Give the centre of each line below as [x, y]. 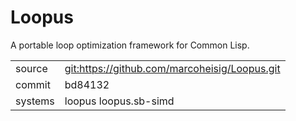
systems [35, 101]
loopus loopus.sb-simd [119, 101]
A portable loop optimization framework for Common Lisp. [130, 45]
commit [33, 84]
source [31, 68]
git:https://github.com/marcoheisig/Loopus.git [172, 68]
